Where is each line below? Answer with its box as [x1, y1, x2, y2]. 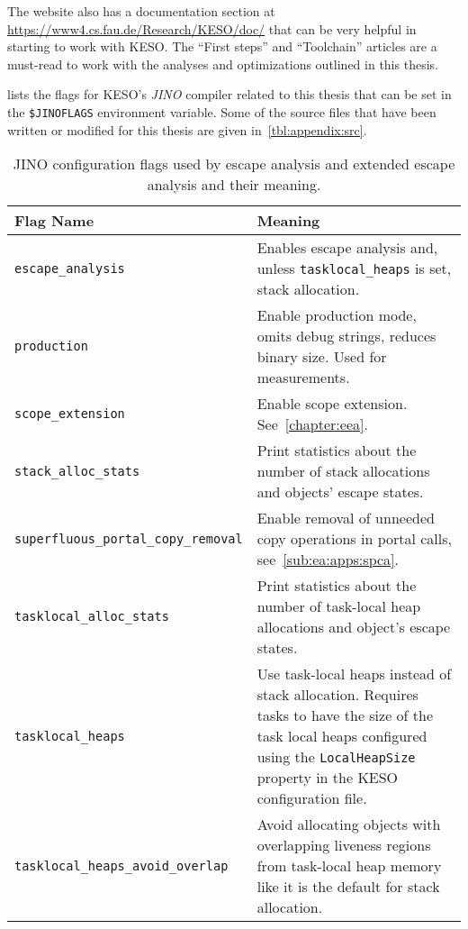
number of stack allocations [256, 460, 430, 482]
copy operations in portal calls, [256, 528, 453, 550]
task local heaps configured [256, 725, 427, 747]
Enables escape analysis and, [256, 237, 438, 259]
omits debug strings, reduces [256, 325, 436, 347]
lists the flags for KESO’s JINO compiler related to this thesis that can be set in [7, 85, 452, 104]
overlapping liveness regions [256, 834, 431, 856]
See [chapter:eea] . [256, 414, 368, 435]
